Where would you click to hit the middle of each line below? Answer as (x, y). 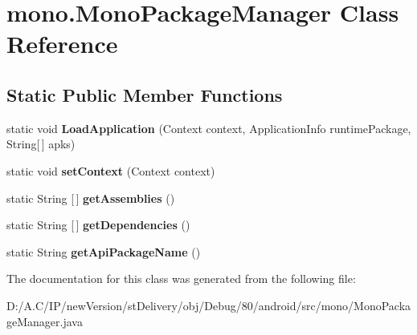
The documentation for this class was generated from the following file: (181, 278)
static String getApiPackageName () (104, 251)
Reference (62, 44)
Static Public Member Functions (145, 94)
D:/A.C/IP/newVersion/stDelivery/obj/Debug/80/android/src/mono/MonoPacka (209, 305)
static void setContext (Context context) (111, 170)
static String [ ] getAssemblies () (91, 198)
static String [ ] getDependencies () (98, 225)
